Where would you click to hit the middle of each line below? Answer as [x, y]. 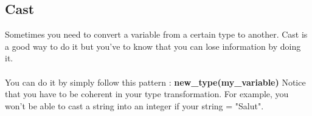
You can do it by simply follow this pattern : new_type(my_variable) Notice [155, 82]
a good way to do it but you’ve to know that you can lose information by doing [153, 46]
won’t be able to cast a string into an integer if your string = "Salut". [134, 105]
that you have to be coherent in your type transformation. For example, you [147, 94]
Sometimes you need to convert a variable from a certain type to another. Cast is [156, 34]
